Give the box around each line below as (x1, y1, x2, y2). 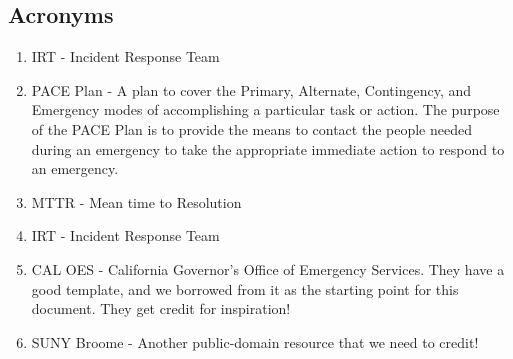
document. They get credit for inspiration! (31, 298, 291, 319)
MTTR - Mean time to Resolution (31, 191, 242, 212)
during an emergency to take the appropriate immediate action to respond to (31, 138, 505, 159)
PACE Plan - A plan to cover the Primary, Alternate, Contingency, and (31, 79, 472, 100)
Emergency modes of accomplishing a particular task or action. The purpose (31, 99, 500, 120)
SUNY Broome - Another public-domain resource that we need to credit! (31, 331, 479, 352)
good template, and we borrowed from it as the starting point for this (31, 278, 459, 299)
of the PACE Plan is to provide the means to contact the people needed (31, 118, 472, 139)
